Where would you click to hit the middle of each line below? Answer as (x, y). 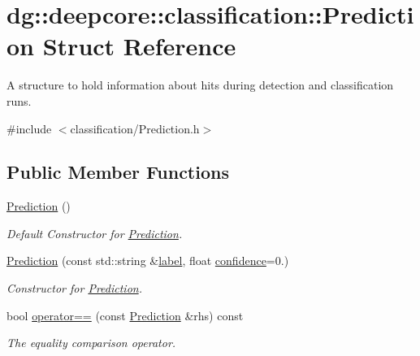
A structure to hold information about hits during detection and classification (200, 85)
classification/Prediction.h (135, 128)
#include (29, 128)
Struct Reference (139, 46)
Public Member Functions (118, 172)
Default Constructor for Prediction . (95, 233)
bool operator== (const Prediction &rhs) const (125, 315)
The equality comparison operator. (91, 343)
